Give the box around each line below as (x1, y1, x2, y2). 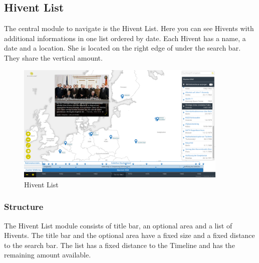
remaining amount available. (4, 249, 91, 260)
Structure (4, 200, 44, 213)
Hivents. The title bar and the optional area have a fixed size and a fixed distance (4, 230, 255, 240)
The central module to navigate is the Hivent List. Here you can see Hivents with (4, 23, 254, 34)
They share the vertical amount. (4, 52, 103, 63)
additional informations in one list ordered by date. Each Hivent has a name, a (4, 33, 246, 43)
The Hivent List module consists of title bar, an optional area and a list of (4, 220, 232, 230)
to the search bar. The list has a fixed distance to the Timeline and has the (4, 239, 235, 250)
